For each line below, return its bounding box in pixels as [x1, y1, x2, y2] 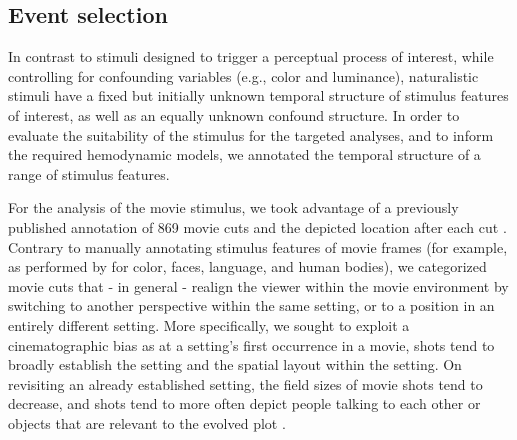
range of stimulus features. [8, 163, 170, 184]
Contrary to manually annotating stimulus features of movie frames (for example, [8, 236, 508, 257]
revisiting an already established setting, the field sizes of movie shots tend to [8, 373, 483, 394]
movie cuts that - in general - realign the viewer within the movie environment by [8, 275, 509, 296]
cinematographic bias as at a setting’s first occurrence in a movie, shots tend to [8, 334, 495, 355]
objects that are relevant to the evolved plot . [8, 412, 286, 433]
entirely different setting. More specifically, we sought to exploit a [8, 314, 410, 335]
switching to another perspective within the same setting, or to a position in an [8, 295, 495, 316]
